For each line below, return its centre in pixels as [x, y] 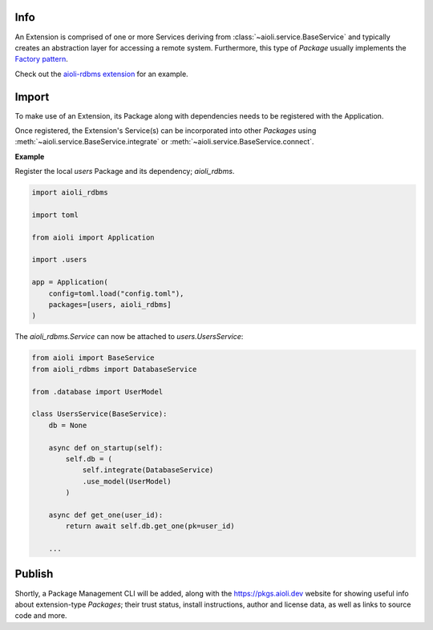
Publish [34, 574]
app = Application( [70, 282]
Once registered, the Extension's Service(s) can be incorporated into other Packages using [166, 130]
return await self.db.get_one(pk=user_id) [150, 526]
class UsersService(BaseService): [99, 414]
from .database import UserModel [97, 392]
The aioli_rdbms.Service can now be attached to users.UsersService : [129, 337]
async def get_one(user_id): [106, 515]
